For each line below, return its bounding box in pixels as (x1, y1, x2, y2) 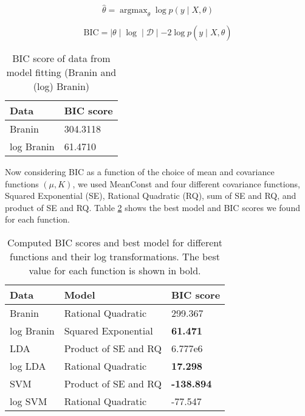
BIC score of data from (12, 51, 111, 66)
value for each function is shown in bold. (29, 263, 201, 277)
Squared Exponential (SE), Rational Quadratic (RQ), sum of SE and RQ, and (5, 189, 296, 202)
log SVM (10, 393, 47, 408)
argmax (120, 6, 148, 15)
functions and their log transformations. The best (10, 249, 220, 263)
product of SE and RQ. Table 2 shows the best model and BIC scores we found (5, 201, 300, 213)
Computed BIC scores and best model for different (7, 235, 222, 249)
